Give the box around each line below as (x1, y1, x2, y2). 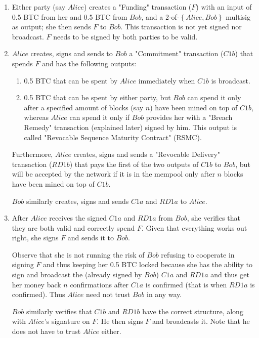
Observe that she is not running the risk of (12, 249, 145, 260)
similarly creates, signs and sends (26, 195, 129, 206)
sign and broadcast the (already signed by (12, 269, 142, 280)
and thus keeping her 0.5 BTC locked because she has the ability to (43, 259, 252, 270)
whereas (24, 112, 49, 122)
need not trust (85, 289, 131, 300)
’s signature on (44, 316, 90, 326)
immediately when (138, 75, 195, 86)
